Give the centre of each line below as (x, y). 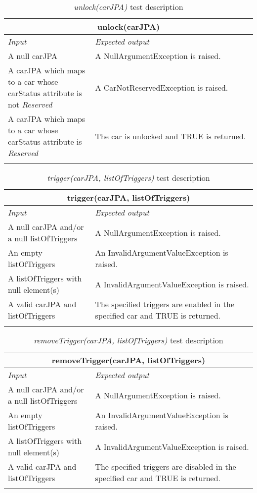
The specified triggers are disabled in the (166, 466)
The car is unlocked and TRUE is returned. (171, 136)
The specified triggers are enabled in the (165, 304)
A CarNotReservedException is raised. (162, 87)
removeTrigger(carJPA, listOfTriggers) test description (128, 340)
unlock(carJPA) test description (128, 7)
